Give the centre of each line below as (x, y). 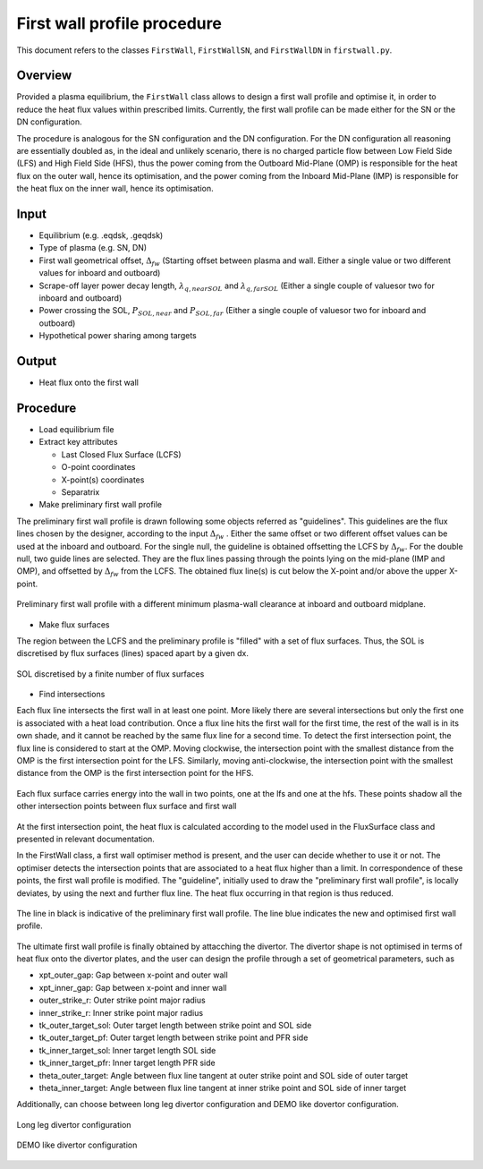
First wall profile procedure (119, 23)
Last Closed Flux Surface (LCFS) (122, 454)
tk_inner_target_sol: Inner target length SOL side (127, 1050)
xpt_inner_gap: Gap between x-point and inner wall (133, 987)
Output (37, 361)
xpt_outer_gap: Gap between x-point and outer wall (133, 975)
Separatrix (80, 491)
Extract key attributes (78, 442)
